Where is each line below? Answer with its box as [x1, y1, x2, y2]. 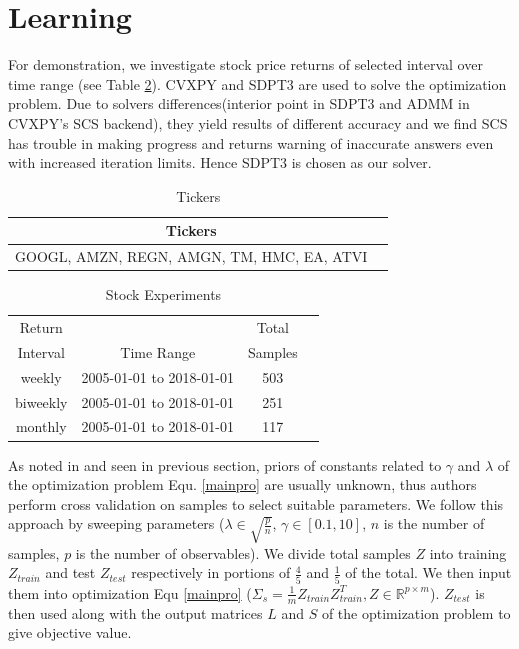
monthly [15, 416, 67, 437]
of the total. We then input [345, 562, 512, 583]
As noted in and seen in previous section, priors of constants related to [8, 454, 442, 475]
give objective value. [8, 622, 132, 643]
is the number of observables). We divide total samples [75, 542, 411, 563]
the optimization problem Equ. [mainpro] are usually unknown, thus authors [8, 474, 477, 495]
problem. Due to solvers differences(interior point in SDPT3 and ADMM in [8, 93, 470, 114]
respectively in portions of [131, 562, 291, 583]
